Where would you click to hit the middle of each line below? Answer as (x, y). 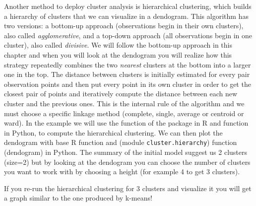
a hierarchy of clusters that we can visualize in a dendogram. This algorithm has (126, 16)
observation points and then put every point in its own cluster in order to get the (128, 84)
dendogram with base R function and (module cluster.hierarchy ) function (121, 142)
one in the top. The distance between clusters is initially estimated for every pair (127, 74)
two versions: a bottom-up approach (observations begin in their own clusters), (124, 26)
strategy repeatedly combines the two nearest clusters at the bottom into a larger (128, 64)
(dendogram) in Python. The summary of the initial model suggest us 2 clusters (126, 152)
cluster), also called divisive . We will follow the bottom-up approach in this (118, 45)
